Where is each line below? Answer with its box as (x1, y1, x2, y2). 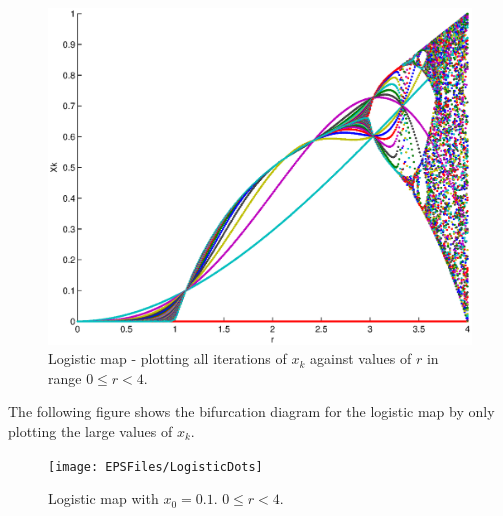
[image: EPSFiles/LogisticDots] (48, 459, 263, 474)
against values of (310, 348, 412, 369)
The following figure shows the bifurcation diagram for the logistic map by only (8, 401, 495, 422)
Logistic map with (48, 488, 159, 509)
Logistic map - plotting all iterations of (48, 348, 287, 369)
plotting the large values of (8, 421, 173, 441)
